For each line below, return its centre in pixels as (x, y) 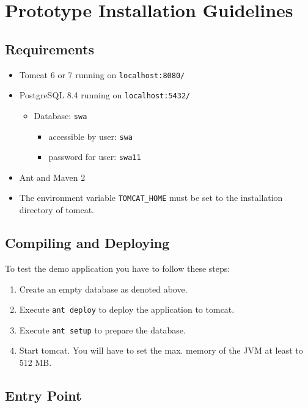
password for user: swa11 (95, 157)
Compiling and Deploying (87, 243)
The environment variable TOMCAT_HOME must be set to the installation (151, 198)
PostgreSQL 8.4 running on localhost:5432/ (105, 95)
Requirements (50, 49)
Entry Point (43, 395)
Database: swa (61, 115)
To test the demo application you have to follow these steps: (118, 268)
